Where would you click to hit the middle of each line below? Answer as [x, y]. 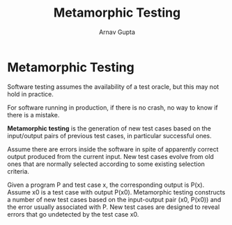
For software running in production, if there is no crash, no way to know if [113, 107]
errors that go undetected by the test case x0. [73, 214]
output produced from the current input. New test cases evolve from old [111, 156]
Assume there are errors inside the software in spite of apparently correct [113, 149]
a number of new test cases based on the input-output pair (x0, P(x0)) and [114, 199]
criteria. [18, 171]
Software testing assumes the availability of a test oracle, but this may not [113, 86]
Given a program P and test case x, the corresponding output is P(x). [106, 185]
